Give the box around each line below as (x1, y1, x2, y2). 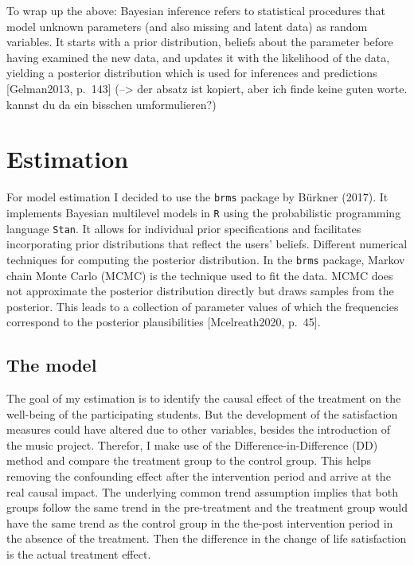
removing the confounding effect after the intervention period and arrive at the (6, 468, 391, 485)
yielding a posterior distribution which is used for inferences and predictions (6, 64, 377, 81)
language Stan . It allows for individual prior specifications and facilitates (6, 220, 361, 236)
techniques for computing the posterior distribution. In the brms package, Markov (6, 251, 405, 267)
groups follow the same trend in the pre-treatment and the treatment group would (6, 499, 408, 516)
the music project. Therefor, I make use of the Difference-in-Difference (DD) (6, 436, 378, 453)
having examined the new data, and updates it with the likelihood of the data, (6, 49, 390, 65)
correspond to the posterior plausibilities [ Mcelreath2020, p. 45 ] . (6, 314, 321, 330)
